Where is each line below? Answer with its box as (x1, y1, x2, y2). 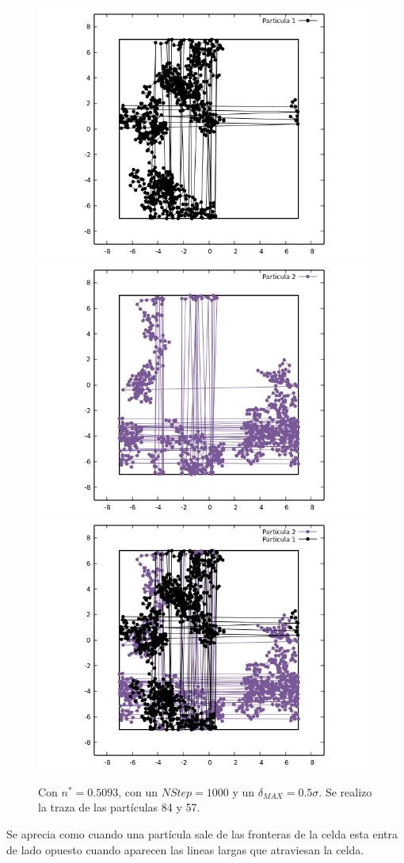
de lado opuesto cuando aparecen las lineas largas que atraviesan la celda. (6, 841, 364, 857)
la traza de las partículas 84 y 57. (38, 799, 200, 815)
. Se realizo (318, 783, 372, 800)
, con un (118, 783, 158, 800)
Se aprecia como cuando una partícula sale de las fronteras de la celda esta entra (6, 825, 398, 842)
